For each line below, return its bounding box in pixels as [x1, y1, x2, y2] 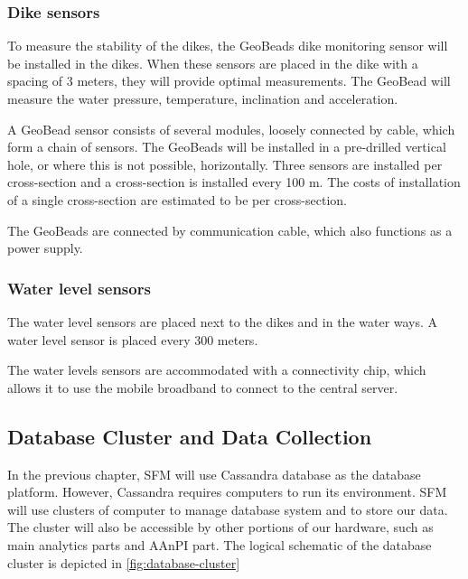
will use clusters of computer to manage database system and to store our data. [7, 500, 448, 518]
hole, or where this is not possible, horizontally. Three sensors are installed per [7, 154, 443, 173]
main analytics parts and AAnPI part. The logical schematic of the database [7, 535, 432, 554]
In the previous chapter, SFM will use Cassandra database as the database [7, 464, 421, 483]
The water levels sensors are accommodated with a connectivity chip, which [7, 360, 426, 379]
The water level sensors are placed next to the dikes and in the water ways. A [7, 312, 438, 331]
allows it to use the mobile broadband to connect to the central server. [7, 378, 398, 397]
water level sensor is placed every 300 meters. [7, 330, 258, 349]
